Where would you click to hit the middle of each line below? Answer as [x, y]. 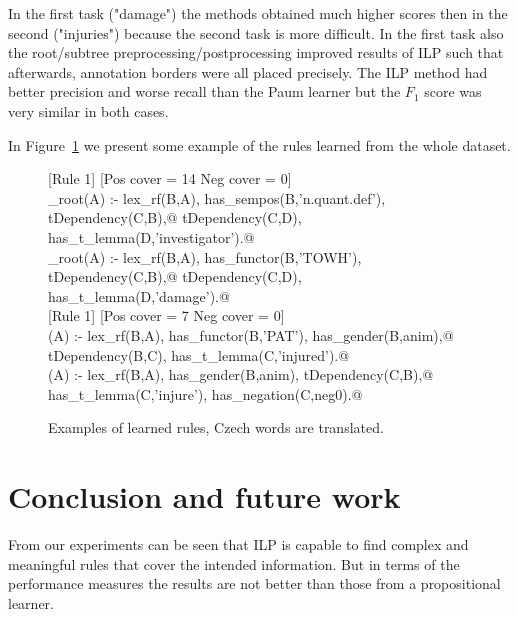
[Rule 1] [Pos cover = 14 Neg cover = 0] [170, 178]
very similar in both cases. [88, 110]
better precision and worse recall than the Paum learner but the [204, 91]
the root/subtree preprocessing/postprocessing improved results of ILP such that [256, 52]
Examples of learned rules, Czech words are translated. [216, 427]
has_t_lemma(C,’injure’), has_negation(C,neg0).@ [205, 393]
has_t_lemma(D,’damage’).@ [139, 295]
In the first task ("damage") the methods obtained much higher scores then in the [258, 13]
